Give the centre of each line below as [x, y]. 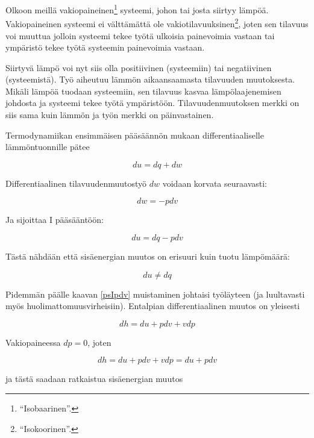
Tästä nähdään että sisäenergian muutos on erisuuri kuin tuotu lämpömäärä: [148, 256]
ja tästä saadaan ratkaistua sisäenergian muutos [94, 379]
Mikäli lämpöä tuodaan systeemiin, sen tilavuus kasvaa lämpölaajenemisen [143, 91]
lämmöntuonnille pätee [48, 147]
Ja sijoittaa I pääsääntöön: [55, 220]
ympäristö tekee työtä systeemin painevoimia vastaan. [105, 47]
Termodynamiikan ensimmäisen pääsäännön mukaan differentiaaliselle [135, 135]
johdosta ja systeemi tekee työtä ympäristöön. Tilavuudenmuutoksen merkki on [152, 103]
